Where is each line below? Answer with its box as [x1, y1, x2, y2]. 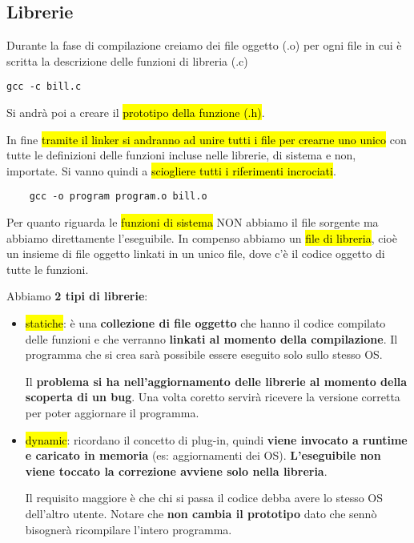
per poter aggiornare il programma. [25, 404, 199, 421]
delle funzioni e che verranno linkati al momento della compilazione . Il [25, 330, 398, 347]
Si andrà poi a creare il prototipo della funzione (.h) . [6, 104, 265, 121]
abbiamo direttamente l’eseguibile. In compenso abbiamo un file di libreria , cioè [6, 229, 397, 246]
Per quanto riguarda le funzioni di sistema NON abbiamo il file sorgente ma [6, 214, 379, 231]
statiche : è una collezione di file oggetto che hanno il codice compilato [25, 315, 386, 332]
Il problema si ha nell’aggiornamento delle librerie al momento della [25, 372, 408, 389]
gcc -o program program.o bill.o [29, 191, 207, 203]
